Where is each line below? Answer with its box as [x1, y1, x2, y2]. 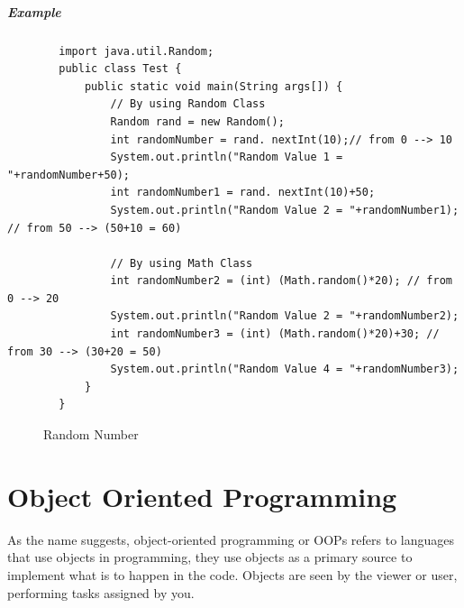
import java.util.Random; [59, 44, 214, 58]
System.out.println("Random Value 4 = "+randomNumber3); [110, 363, 459, 376]
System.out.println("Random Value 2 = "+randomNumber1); [110, 203, 459, 216]
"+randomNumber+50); [7, 168, 131, 181]
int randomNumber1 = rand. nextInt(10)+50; [110, 186, 376, 199]
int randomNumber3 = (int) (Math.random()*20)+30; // [110, 327, 440, 341]
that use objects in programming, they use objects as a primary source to [7, 548, 413, 567]
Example [7, 2, 61, 21]
